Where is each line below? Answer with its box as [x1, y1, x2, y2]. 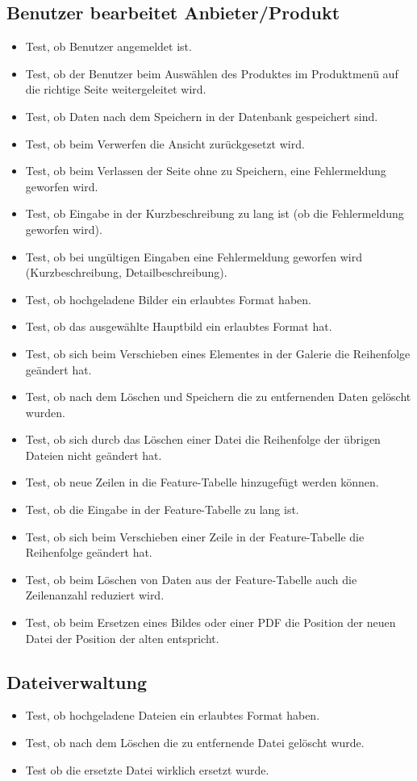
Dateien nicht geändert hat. [25, 446, 162, 463]
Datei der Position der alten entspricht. [25, 629, 219, 646]
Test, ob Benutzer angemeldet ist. [25, 38, 192, 55]
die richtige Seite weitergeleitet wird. [25, 81, 206, 98]
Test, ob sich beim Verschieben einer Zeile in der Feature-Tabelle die [25, 528, 365, 545]
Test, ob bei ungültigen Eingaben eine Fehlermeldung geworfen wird [25, 248, 362, 265]
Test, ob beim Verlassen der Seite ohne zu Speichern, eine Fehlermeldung [25, 162, 386, 179]
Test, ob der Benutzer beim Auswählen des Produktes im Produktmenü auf [25, 65, 398, 81]
